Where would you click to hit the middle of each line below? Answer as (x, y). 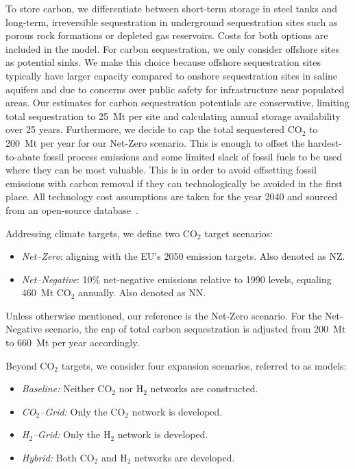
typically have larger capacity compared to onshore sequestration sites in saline (172, 75)
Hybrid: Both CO (58, 458)
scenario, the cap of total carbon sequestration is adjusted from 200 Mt (195, 329)
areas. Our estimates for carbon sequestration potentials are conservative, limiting (177, 103)
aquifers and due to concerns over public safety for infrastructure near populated (175, 89)
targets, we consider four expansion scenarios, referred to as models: (204, 365)
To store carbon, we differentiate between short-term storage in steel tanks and (171, 8)
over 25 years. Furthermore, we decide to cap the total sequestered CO (154, 129)
